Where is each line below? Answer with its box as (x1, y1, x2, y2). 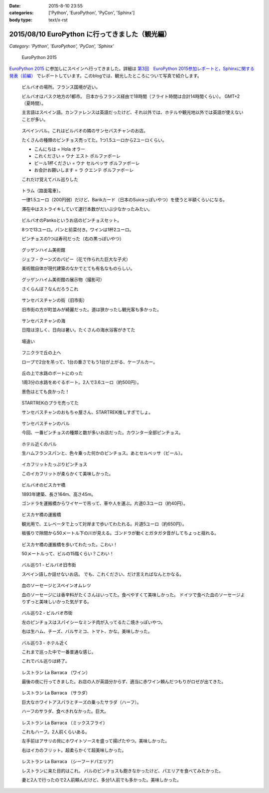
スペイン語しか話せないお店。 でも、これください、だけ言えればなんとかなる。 (21, 571, 184, 577)
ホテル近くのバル (21, 441, 57, 447)
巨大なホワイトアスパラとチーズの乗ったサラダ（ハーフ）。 (21, 699, 141, 705)
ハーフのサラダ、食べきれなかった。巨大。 (21, 708, 109, 714)
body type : (9, 16, 32, 22)
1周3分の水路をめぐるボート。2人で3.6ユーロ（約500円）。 (21, 380, 141, 386)
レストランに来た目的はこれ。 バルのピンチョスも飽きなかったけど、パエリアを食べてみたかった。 (21, 768, 224, 774)
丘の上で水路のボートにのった (21, 370, 83, 376)
